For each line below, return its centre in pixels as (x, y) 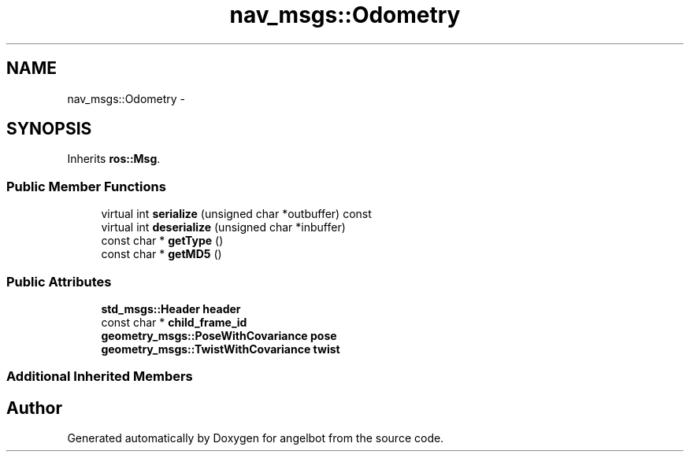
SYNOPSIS (49, 129)
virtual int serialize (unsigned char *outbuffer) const (236, 214)
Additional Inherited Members (100, 377)
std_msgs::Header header (171, 308)
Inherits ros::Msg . (114, 159)
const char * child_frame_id (174, 322)
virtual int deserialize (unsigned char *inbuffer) (223, 227)
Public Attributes (59, 281)
